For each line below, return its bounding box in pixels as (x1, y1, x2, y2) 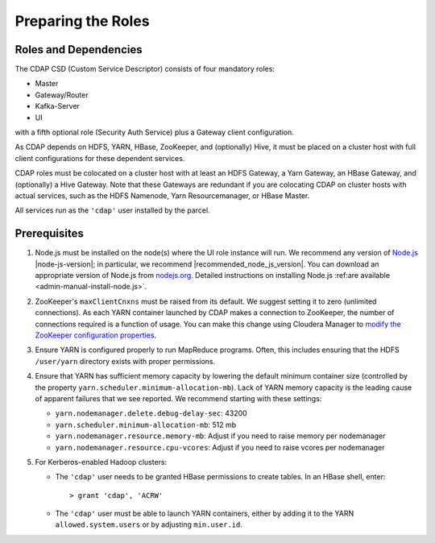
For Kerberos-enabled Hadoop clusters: (35, 457, 168, 466)
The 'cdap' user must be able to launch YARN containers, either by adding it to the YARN (55, 508, 354, 519)
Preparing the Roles (14, 12, 150, 30)
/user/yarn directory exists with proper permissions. (35, 356, 216, 366)
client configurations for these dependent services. (14, 153, 185, 163)
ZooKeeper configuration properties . (35, 330, 157, 340)
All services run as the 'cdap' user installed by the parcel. (14, 205, 210, 215)
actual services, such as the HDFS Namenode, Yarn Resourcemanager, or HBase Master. (14, 190, 310, 201)
